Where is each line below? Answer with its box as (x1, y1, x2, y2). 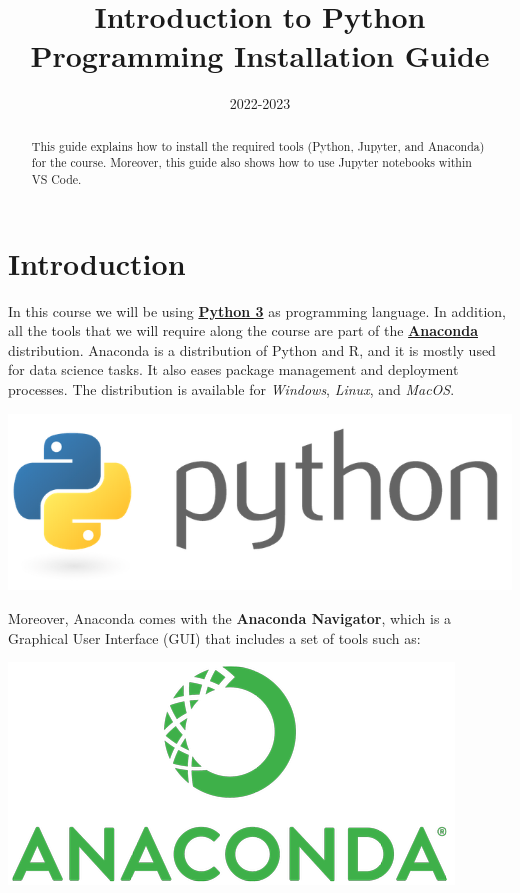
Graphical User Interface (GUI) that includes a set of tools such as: (8, 627, 421, 648)
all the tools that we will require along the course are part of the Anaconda (8, 320, 478, 341)
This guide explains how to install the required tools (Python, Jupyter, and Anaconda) (31, 137, 485, 154)
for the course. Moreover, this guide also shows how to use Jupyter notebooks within (31, 154, 472, 171)
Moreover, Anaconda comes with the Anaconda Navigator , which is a (8, 607, 452, 628)
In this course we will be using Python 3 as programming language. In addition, (8, 300, 507, 321)
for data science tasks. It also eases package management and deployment (8, 359, 459, 380)
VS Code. (31, 171, 82, 188)
